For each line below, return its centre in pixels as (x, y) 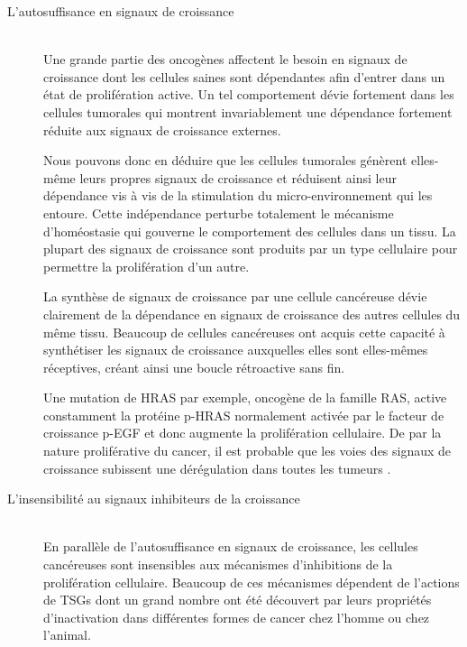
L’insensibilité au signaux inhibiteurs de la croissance (154, 499)
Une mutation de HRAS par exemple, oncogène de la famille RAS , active (245, 397)
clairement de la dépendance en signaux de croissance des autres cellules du (252, 314)
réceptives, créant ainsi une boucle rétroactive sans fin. (194, 367)
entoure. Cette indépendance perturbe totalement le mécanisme (219, 213)
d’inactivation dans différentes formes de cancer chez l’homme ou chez (237, 617)
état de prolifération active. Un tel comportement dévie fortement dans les (249, 94)
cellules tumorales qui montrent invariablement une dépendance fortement (248, 111)
